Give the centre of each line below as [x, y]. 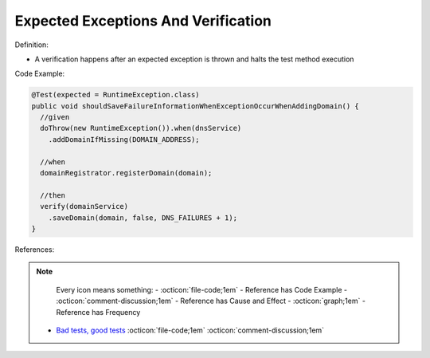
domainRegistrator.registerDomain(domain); [126, 173]
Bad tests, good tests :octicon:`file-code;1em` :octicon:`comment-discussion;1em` [190, 330]
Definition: [32, 45]
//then [53, 195]
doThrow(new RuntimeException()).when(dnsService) [141, 128]
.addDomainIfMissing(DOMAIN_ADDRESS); [124, 139]
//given [55, 117]
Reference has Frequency [98, 312]
